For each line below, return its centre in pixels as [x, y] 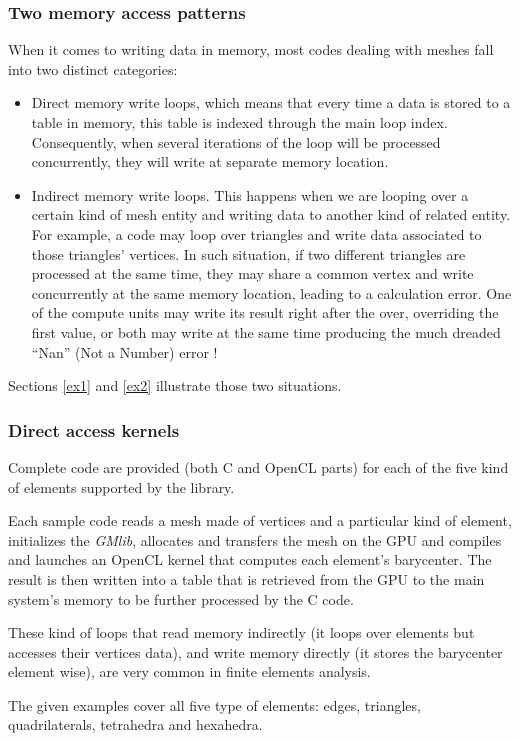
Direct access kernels [94, 429]
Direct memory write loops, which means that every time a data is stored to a [271, 102]
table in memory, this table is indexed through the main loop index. [239, 122]
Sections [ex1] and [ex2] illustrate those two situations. [175, 385]
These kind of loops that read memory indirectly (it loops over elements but [241, 632]
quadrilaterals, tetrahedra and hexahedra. [135, 724]
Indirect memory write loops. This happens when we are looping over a [250, 194]
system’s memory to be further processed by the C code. [181, 598]
